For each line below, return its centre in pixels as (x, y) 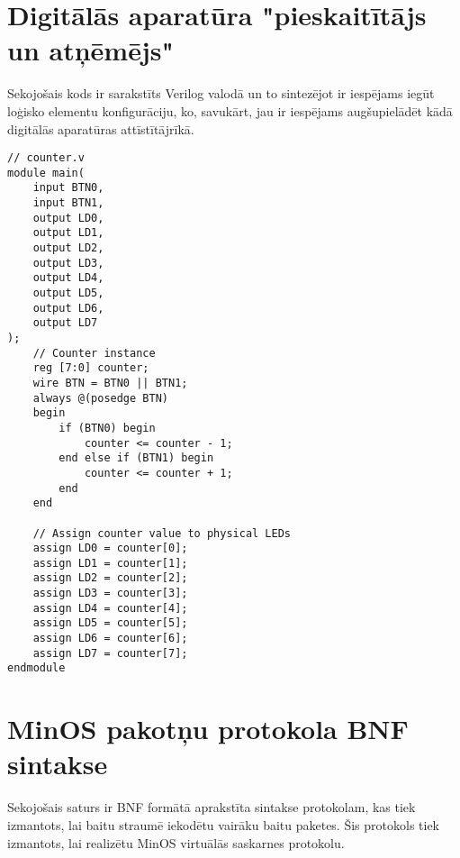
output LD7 (65, 323)
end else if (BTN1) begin (136, 458)
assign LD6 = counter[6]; (110, 639)
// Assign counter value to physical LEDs (162, 533)
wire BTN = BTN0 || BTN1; (110, 383)
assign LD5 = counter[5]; (110, 623)
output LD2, (68, 248)
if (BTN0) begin (107, 428)
